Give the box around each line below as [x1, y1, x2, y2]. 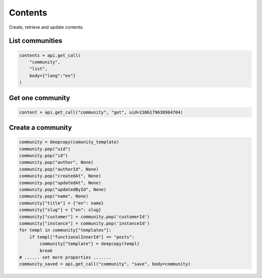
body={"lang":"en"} [29, 73, 76, 78]
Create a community [9, 124, 72, 132]
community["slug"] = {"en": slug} [19, 207, 101, 213]
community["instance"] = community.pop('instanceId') [19, 220, 150, 226]
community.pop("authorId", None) [19, 166, 99, 172]
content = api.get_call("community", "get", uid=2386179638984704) [19, 109, 183, 115]
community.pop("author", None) [19, 160, 94, 165]
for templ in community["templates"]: [19, 228, 112, 233]
